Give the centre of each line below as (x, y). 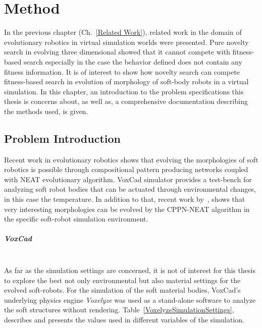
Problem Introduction (63, 138)
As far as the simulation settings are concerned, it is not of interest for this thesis (130, 270)
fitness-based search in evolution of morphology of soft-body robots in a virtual (126, 81)
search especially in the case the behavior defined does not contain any (133, 61)
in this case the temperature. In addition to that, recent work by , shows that (125, 199)
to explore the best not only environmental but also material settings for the (122, 280)
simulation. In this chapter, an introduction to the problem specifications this (124, 91)
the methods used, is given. (46, 111)
